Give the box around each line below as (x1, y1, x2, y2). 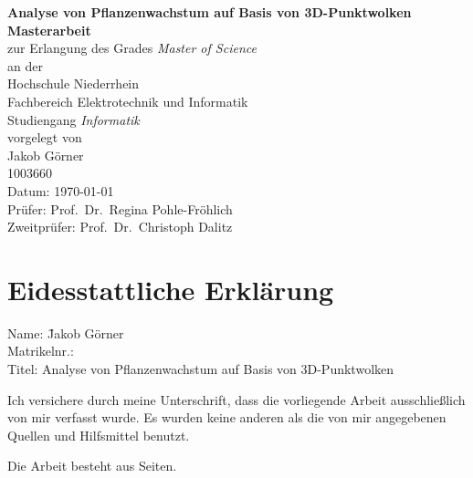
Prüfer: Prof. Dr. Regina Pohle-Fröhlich (7, 199, 233, 218)
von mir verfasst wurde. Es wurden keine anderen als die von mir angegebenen (7, 408, 447, 427)
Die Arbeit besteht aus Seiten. (7, 456, 177, 475)
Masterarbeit (7, 20, 91, 39)
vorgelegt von (7, 128, 82, 147)
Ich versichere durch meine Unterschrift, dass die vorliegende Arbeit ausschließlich (7, 390, 466, 409)
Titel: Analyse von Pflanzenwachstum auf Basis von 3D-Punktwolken (7, 359, 394, 379)
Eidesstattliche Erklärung (7, 270, 334, 307)
